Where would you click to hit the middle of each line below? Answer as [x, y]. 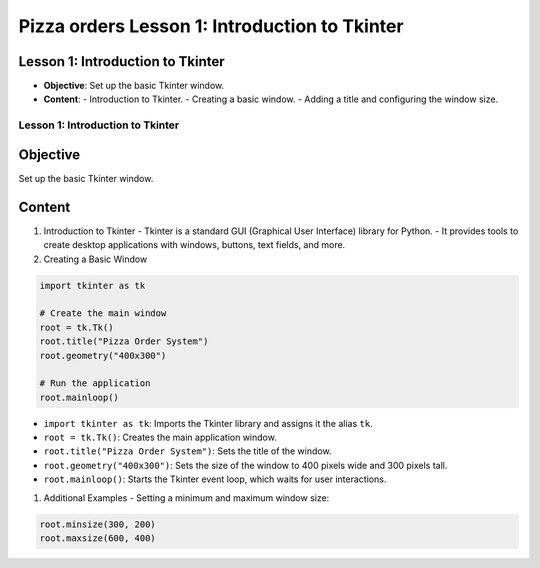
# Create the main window [103, 313]
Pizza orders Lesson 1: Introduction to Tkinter [211, 26]
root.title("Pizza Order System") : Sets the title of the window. [187, 451]
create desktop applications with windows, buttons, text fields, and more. [194, 245]
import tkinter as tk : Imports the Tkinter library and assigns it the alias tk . [208, 423]
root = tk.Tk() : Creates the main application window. [160, 437]
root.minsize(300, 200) [98, 524]
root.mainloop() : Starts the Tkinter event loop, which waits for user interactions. [215, 479]
